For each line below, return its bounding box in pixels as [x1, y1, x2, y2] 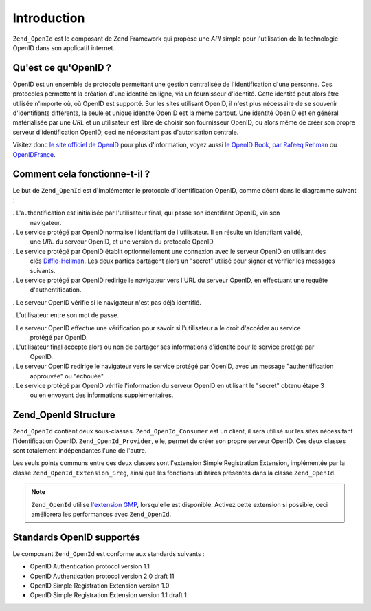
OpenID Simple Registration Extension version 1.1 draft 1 [30, 591, 187, 599]
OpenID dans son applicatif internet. [12, 43, 115, 52]
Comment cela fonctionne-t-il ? [12, 169, 150, 180]
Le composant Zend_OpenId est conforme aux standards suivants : [12, 549, 205, 557]
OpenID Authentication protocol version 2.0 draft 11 [30, 572, 175, 580]
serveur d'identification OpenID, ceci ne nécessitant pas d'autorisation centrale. [12, 128, 239, 136]
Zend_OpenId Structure [12, 409, 116, 421]
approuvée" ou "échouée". [30, 372, 106, 380]
